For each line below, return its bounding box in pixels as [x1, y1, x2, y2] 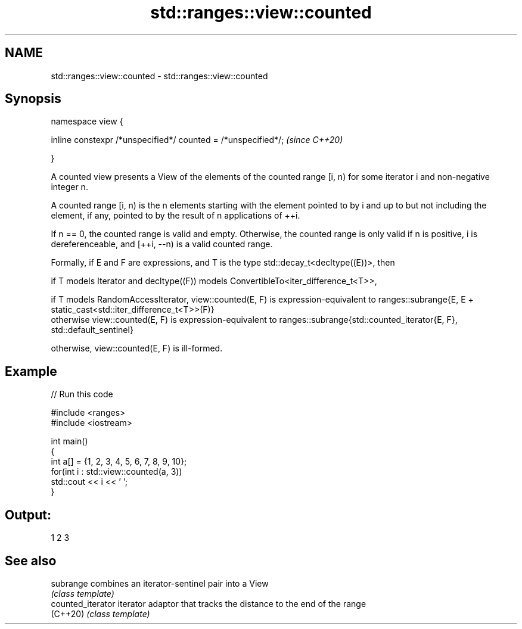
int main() [51, 436, 88, 447]
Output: [5, 507, 51, 522]
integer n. [51, 182, 88, 192]
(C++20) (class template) [51, 608, 150, 619]
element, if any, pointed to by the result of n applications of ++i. [51, 210, 300, 221]
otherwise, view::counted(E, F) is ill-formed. [51, 343, 223, 354]
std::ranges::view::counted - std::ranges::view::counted [51, 70, 268, 81]
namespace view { [51, 116, 123, 127]
